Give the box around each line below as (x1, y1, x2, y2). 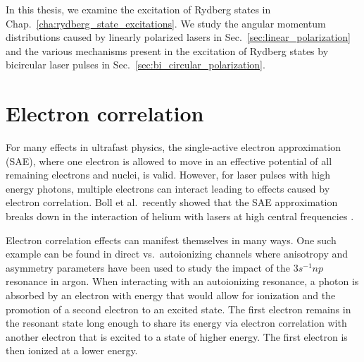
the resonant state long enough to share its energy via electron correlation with (6, 315, 347, 330)
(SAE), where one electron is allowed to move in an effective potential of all (6, 153, 332, 168)
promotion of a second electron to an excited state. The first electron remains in (6, 301, 351, 316)
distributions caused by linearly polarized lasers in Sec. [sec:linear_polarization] (6, 30, 351, 44)
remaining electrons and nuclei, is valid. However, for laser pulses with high (6, 167, 331, 182)
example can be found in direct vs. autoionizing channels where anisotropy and (6, 246, 349, 261)
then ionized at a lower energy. (6, 343, 138, 358)
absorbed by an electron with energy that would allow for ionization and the (6, 288, 336, 303)
